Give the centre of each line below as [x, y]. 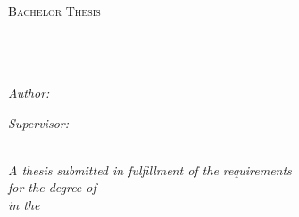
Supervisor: [38, 122]
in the [24, 204]
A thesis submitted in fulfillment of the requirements [150, 169]
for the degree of [52, 187]
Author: [29, 92]
